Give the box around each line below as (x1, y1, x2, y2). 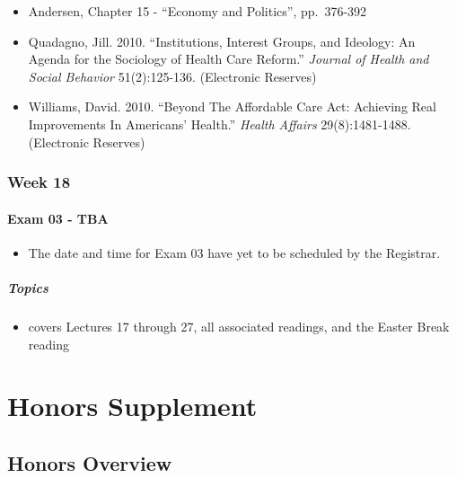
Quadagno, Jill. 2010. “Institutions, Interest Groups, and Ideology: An (28, 31, 416, 50)
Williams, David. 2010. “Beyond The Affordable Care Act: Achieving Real (28, 97, 436, 116)
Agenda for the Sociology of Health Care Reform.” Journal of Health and (28, 49, 429, 68)
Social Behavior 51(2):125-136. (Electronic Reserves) (28, 66, 317, 85)
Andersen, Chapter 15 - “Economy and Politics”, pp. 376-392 (28, 2, 367, 20)
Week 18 (7, 171, 71, 193)
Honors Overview (7, 448, 172, 476)
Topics (7, 278, 48, 297)
